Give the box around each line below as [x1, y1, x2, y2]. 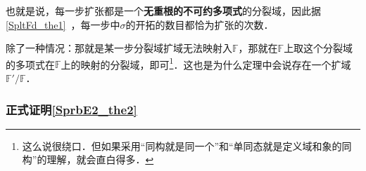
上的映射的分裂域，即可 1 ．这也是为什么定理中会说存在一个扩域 [61, 55, 351, 71]
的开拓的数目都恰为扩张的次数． [125, 17, 274, 32]
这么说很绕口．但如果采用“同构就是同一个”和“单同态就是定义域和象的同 [22, 138, 352, 153]
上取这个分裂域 [284, 41, 353, 55]
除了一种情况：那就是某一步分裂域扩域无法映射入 [6, 41, 232, 55]
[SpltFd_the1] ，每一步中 [6, 17, 120, 32]
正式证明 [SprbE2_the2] [6, 100, 137, 118]
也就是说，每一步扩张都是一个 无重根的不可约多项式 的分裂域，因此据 [6, 4, 321, 18]
